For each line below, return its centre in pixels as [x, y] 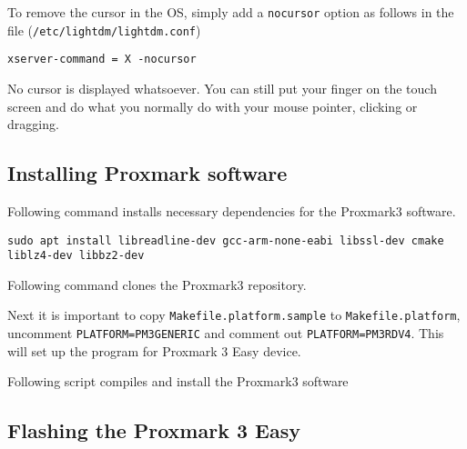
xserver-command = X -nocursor [102, 60]
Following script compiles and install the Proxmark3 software [178, 381]
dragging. [33, 124]
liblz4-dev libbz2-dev [76, 256]
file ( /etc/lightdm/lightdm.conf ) [104, 30]
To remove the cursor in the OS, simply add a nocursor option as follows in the [231, 12]
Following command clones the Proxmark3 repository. [157, 284]
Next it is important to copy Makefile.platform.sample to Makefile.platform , [234, 315]
